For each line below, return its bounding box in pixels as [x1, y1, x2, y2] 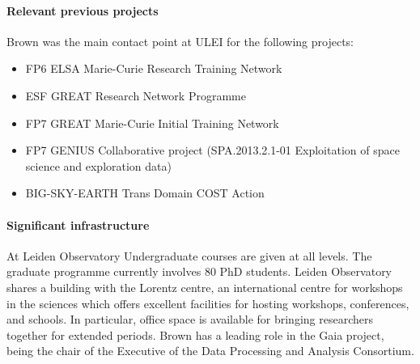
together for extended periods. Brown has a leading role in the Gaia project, [6, 326, 384, 343]
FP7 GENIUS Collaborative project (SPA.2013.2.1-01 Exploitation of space [25, 142, 400, 159]
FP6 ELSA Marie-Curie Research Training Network [25, 60, 282, 77]
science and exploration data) [25, 157, 172, 174]
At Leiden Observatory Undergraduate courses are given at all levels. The [6, 247, 372, 264]
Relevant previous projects [6, 2, 159, 19]
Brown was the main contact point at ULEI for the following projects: [6, 32, 354, 49]
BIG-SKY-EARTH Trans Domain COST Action [25, 184, 265, 201]
